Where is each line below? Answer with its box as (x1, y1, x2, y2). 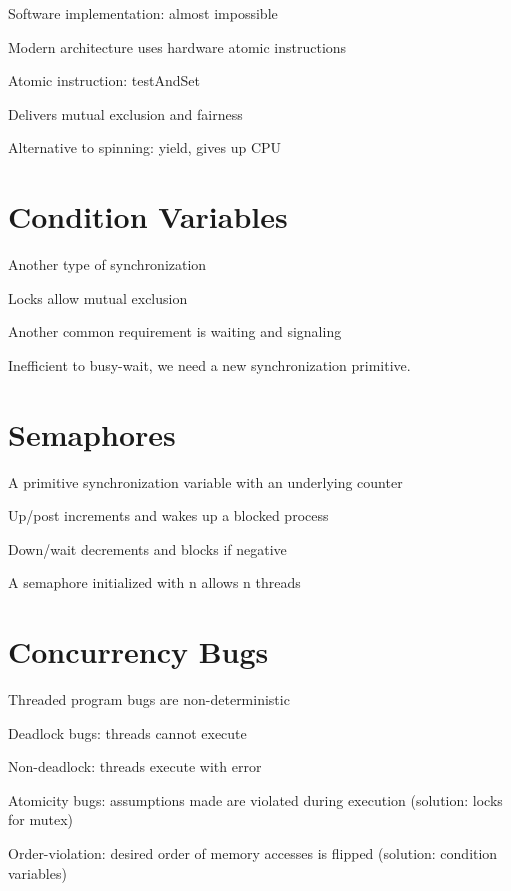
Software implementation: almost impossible (8, 3, 278, 23)
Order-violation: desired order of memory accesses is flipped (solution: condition (8, 843, 498, 864)
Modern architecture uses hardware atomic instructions (8, 36, 347, 57)
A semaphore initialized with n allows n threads (8, 572, 301, 593)
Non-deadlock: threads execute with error (8, 756, 262, 777)
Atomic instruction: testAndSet (8, 70, 200, 91)
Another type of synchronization (8, 254, 207, 275)
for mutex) (8, 809, 73, 830)
